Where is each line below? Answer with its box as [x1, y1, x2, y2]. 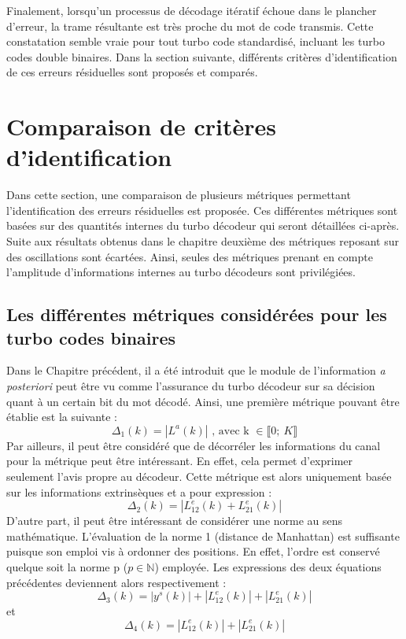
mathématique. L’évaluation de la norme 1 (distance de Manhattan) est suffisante [6, 527, 400, 544]
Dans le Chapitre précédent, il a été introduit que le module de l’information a [6, 362, 386, 379]
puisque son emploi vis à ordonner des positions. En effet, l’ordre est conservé [6, 543, 380, 560]
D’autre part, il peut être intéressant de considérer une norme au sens [6, 512, 343, 529]
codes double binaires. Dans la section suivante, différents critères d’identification [6, 48, 397, 65]
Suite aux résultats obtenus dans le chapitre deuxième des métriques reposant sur [6, 233, 399, 249]
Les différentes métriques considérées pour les [6, 302, 387, 327]
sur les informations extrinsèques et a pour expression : [6, 483, 272, 500]
